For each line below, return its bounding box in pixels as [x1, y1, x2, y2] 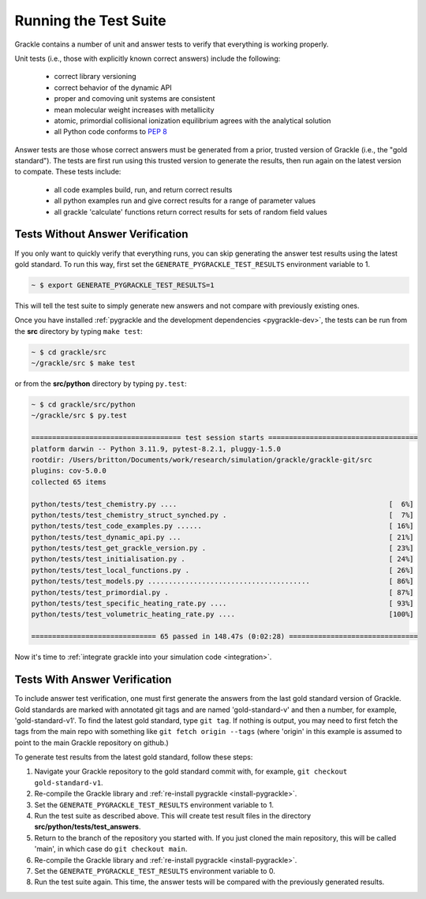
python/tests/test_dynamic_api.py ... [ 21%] [31, 533, 414, 541]
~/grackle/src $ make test [31, 359, 136, 368]
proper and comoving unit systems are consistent [54, 94, 216, 103]
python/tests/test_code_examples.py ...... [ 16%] [31, 522, 414, 530]
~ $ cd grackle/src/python [31, 400, 136, 410]
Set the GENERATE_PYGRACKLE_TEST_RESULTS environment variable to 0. [34, 866, 275, 875]
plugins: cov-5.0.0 [31, 466, 106, 475]
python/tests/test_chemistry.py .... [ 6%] [31, 500, 414, 508]
